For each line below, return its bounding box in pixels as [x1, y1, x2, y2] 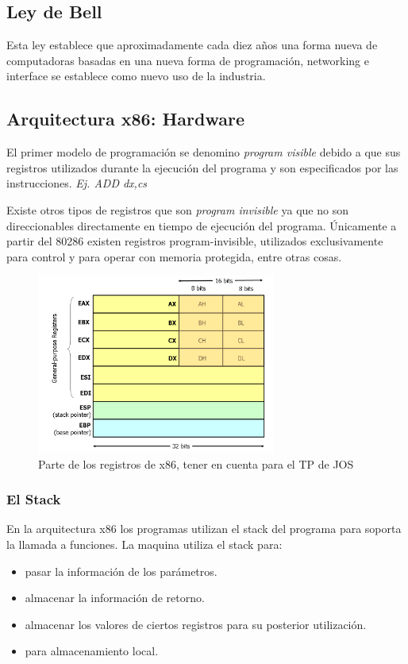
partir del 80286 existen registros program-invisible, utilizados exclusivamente [6, 233, 383, 249]
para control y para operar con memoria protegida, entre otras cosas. [6, 248, 342, 264]
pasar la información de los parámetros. [25, 562, 217, 579]
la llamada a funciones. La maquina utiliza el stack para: [6, 535, 283, 552]
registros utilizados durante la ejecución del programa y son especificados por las [6, 159, 398, 176]
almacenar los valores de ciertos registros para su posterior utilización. [25, 616, 367, 632]
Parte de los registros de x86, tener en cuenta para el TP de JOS [38, 455, 354, 472]
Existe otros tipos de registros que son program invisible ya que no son [6, 201, 348, 218]
